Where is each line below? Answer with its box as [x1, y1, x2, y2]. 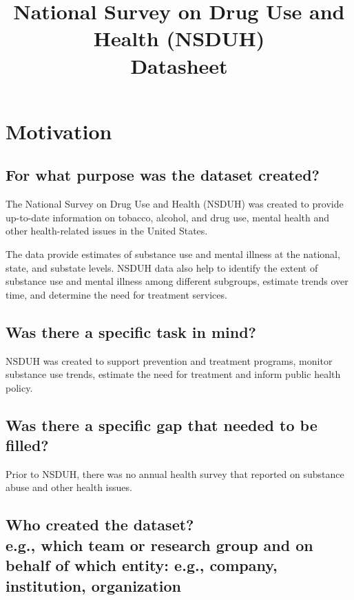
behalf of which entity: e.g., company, [6, 554, 278, 576]
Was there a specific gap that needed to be [6, 414, 317, 435]
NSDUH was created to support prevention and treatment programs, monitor [6, 353, 333, 368]
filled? [6, 434, 49, 456]
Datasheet [130, 51, 228, 79]
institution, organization [6, 574, 181, 596]
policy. [6, 380, 33, 394]
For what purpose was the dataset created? [6, 164, 320, 186]
